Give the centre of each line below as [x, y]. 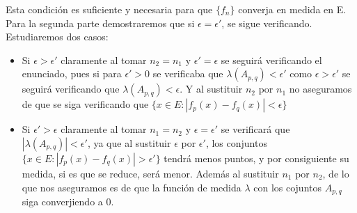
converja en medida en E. [292, 9]
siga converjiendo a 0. [68, 202]
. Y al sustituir [211, 89]
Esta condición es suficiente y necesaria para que [109, 9]
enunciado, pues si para [72, 73]
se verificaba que [188, 73]
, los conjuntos [236, 142]
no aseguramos [320, 89]
